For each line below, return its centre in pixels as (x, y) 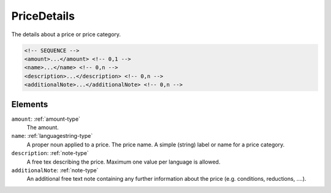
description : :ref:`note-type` (50, 153)
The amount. (43, 127)
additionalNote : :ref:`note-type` (55, 170)
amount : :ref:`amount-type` (46, 119)
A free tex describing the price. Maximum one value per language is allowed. (124, 162)
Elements (30, 104)
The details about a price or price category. (66, 34)
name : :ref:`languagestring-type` (52, 136)
